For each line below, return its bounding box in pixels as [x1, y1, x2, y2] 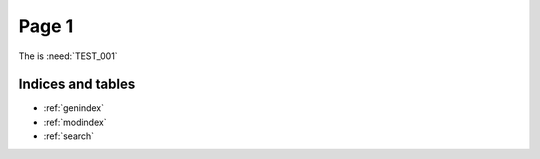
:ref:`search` [43, 130, 95, 142]
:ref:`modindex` [43, 116, 107, 128]
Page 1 [18, 15, 74, 37]
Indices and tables [18, 76, 136, 93]
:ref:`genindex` [43, 102, 105, 114]
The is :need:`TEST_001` [18, 50, 119, 62]
